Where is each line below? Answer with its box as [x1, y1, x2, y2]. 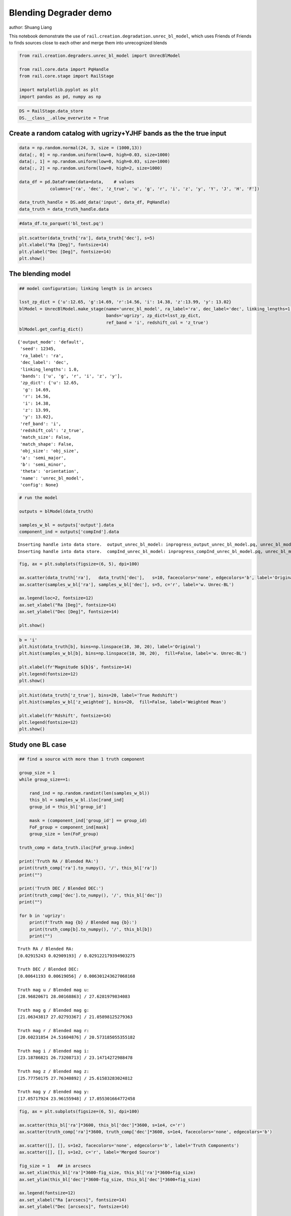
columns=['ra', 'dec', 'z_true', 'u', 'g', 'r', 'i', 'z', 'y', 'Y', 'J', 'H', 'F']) [49, 186, 259, 192]
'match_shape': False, [20, 441, 74, 447]
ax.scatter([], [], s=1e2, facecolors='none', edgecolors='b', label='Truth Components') [19, 1143, 240, 1148]
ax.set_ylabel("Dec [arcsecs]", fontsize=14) [19, 1204, 129, 1210]
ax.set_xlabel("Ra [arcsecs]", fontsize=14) [19, 1197, 127, 1202]
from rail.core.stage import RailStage [19, 73, 114, 79]
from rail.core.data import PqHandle [19, 67, 109, 72]
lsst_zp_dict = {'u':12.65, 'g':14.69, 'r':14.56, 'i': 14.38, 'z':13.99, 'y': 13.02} [19, 299, 232, 305]
